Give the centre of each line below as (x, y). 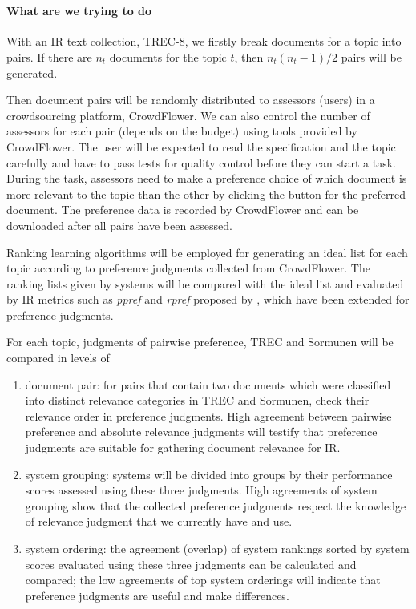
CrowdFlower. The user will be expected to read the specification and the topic (201, 146)
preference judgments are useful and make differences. (157, 595)
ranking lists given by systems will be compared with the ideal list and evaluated (205, 283)
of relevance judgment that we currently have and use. (159, 521)
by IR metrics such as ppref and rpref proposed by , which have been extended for (208, 299)
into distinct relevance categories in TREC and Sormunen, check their (197, 400)
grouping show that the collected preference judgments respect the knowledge (216, 505)
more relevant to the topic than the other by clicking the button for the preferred (206, 194)
